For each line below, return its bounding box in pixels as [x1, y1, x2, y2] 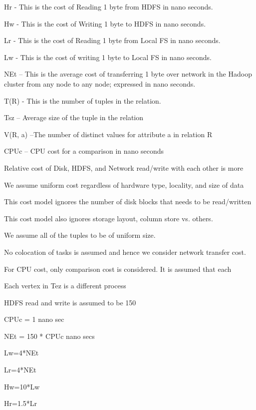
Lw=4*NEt [4, 347, 39, 358]
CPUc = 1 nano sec [4, 314, 64, 324]
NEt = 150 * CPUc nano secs [4, 330, 95, 341]
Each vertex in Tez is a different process [4, 280, 126, 291]
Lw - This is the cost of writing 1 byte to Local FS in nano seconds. [4, 52, 212, 62]
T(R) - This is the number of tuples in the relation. [4, 95, 161, 106]
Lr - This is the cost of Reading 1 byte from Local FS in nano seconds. [4, 35, 221, 46]
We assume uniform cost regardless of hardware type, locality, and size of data [4, 179, 244, 190]
